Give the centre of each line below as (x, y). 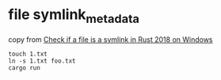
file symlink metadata (74, 16)
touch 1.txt (28, 54)
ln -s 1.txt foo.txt (42, 61)
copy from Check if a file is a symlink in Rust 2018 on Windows (110, 39)
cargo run (25, 68)
